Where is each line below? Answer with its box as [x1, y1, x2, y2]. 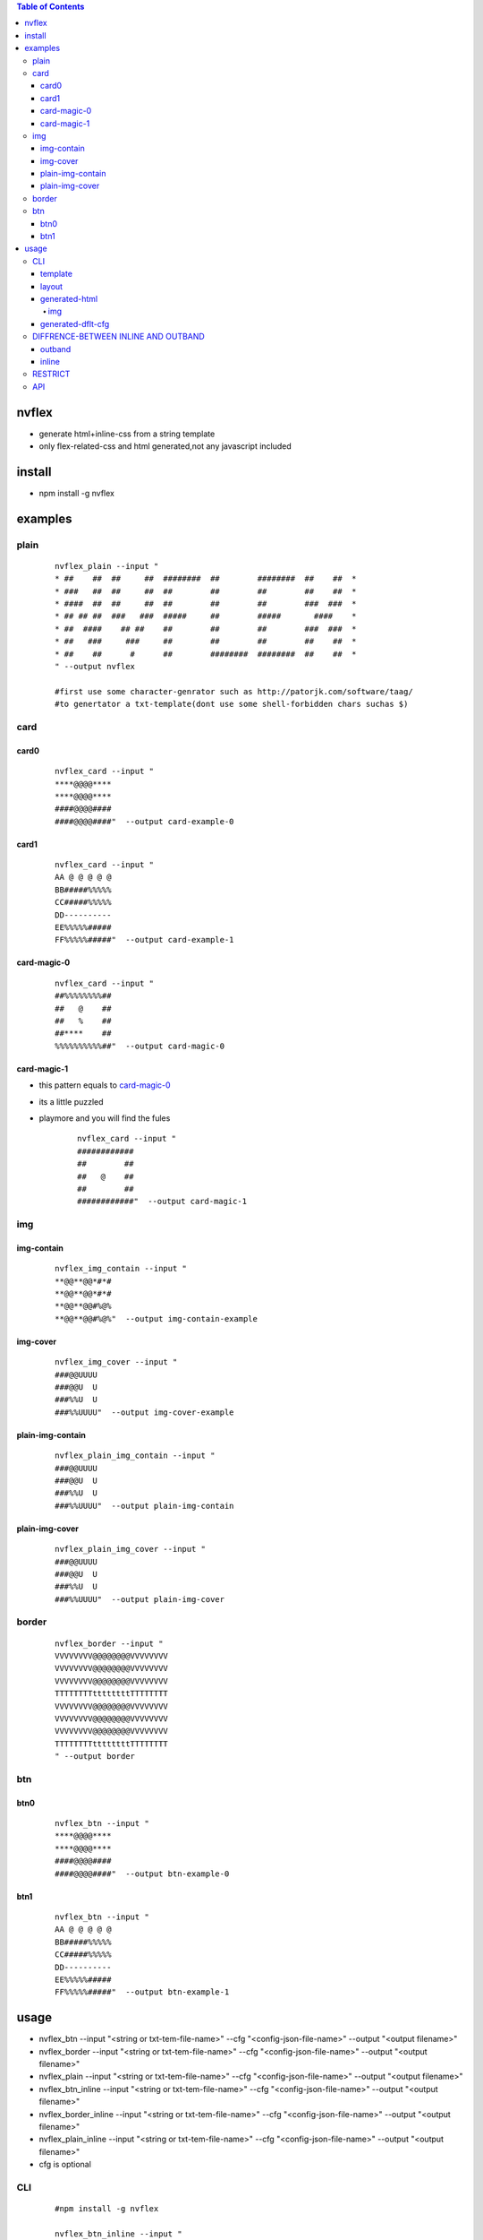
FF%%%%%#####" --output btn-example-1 [55, 1987, 230, 1997]
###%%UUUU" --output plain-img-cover [55, 1594, 225, 1604]
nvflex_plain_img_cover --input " [55, 1544, 206, 1555]
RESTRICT [32, 368, 71, 380]
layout [40, 280, 63, 291]
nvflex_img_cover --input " [55, 1357, 178, 1367]
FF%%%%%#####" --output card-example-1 [55, 935, 234, 945]
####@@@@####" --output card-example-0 [55, 816, 234, 826]
